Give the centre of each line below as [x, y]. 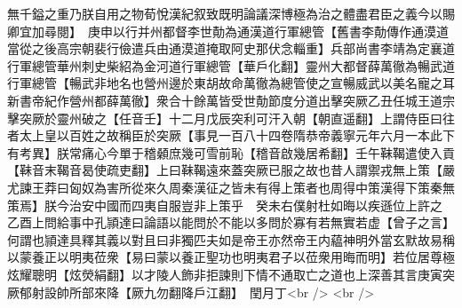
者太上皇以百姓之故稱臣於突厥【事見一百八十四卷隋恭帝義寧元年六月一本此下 [231, 135]
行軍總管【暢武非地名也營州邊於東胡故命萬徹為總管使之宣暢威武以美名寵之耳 [231, 83]
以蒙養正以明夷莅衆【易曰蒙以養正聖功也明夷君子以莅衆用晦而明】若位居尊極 [231, 257]
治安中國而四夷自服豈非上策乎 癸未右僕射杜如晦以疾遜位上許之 [255, 205]
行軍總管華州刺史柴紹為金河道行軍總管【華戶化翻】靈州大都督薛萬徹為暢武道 [231, 65]
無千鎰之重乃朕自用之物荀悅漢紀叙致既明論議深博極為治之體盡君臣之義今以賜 [231, 13]
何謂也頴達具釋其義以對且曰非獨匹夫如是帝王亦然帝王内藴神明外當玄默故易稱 [231, 239]
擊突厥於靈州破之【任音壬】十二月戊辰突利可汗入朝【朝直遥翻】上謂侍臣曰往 [231, 118]
